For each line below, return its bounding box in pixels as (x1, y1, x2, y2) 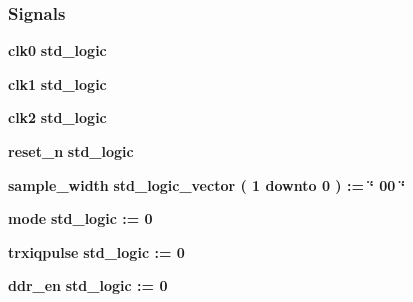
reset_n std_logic (8, 141, 134, 161)
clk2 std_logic (8, 107, 107, 128)
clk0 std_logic (8, 40, 107, 61)
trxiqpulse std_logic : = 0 (8, 241, 185, 262)
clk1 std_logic (8, 73, 107, 94)
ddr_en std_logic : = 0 (8, 275, 168, 296)
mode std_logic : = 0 (8, 208, 153, 229)
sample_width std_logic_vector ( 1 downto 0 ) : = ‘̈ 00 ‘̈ (8, 174, 406, 195)
